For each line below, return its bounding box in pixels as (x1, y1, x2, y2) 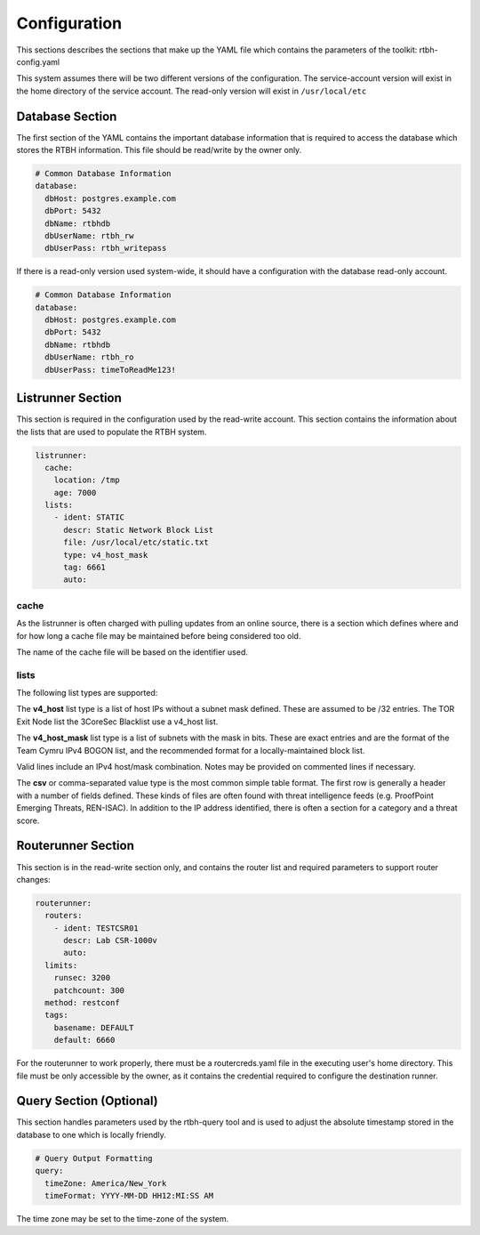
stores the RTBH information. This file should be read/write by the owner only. (16, 145, 302, 156)
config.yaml (16, 56, 60, 67)
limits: (44, 960, 78, 970)
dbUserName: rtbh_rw (44, 230, 134, 240)
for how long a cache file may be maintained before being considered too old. (16, 630, 301, 641)
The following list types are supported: (16, 688, 158, 698)
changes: (16, 874, 51, 884)
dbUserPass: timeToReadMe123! (44, 365, 177, 375)
